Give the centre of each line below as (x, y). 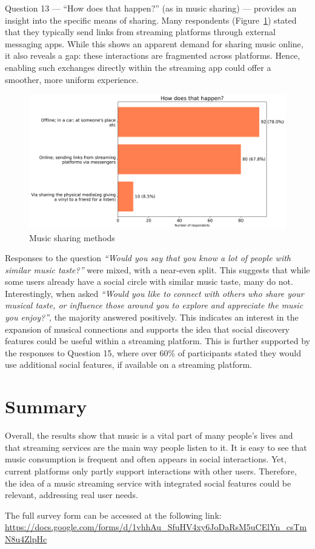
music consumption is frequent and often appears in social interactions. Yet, (146, 459)
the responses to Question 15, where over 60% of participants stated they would (153, 352)
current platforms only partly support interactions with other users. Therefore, (151, 471)
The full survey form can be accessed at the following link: (113, 515)
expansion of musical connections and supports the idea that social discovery (148, 329)
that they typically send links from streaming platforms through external (140, 32)
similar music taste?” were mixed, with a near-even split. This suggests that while (157, 269)
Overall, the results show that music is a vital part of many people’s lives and (149, 435)
